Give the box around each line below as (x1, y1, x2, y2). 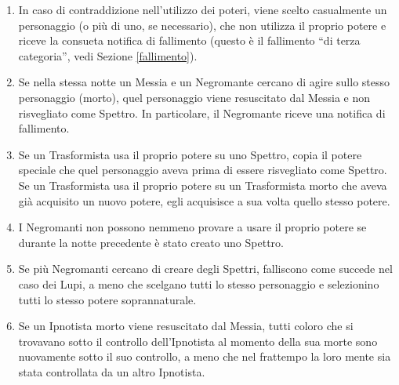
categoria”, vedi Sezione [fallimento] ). (18, 47, 198, 64)
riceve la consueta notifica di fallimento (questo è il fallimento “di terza (18, 32, 361, 49)
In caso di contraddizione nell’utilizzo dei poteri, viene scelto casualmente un (18, 2, 387, 17)
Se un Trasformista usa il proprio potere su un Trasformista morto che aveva (18, 176, 387, 193)
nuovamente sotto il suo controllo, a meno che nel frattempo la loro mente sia (18, 348, 391, 365)
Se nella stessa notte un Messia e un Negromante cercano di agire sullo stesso (18, 74, 390, 90)
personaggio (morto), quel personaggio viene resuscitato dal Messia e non (18, 89, 371, 105)
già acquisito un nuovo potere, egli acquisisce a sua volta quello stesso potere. (18, 192, 390, 209)
